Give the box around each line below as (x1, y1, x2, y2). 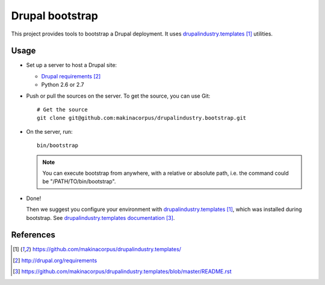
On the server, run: (26, 128, 73, 135)
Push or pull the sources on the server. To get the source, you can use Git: (26, 92, 211, 99)
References (11, 230, 55, 240)
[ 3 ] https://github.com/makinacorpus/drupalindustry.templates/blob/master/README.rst (13, 268, 232, 275)
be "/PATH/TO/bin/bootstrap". (42, 178, 116, 185)
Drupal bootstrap (11, 9, 99, 22)
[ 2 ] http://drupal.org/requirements (13, 257, 97, 264)
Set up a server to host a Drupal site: (26, 61, 117, 69)
